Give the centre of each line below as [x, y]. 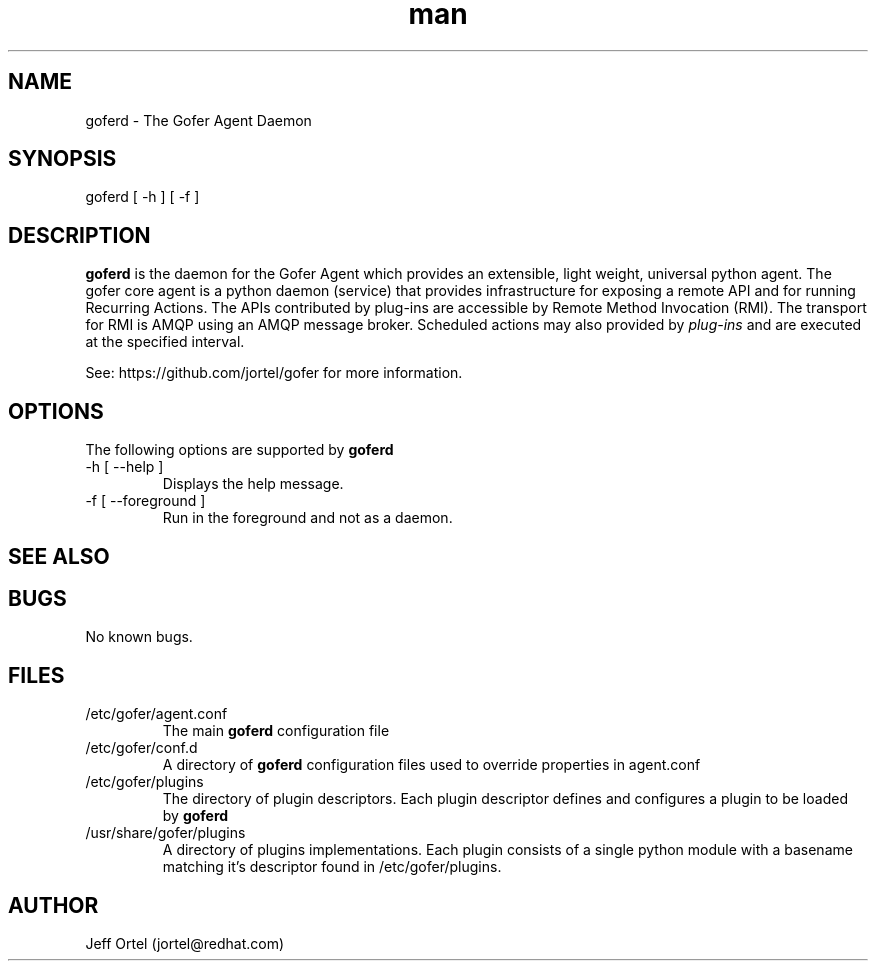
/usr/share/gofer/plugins [165, 833]
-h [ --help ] [124, 467]
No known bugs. [139, 637]
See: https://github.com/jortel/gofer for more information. [274, 373]
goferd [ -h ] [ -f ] [142, 197]
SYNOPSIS [62, 159]
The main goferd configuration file [276, 731]
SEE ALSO [59, 556]
